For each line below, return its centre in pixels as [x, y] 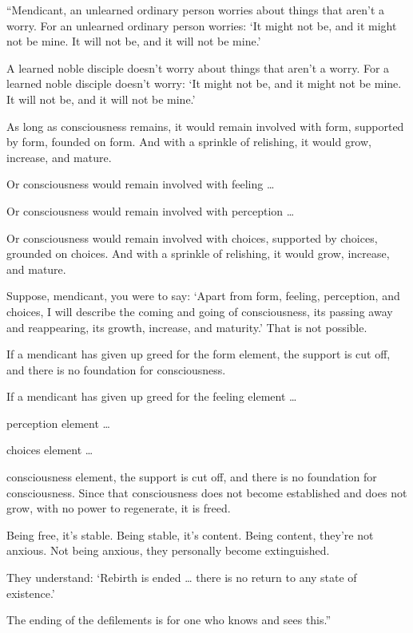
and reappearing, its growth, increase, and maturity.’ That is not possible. [187, 327]
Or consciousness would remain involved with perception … [151, 210]
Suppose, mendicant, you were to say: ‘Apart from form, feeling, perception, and [203, 296]
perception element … [58, 423]
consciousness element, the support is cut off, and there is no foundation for [192, 477]
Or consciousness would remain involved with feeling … [141, 184]
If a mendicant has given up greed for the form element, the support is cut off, [199, 354]
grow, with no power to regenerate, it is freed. [119, 508]
